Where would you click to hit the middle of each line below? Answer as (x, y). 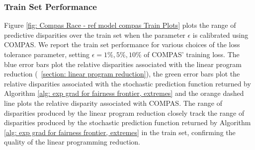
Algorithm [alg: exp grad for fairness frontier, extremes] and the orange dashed (124, 93)
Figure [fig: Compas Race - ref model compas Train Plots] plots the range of (120, 25)
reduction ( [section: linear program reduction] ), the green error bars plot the (122, 74)
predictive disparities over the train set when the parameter (95, 35)
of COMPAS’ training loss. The (192, 54)
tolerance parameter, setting (47, 54)
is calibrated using (220, 35)
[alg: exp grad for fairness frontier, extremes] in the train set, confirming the (120, 132)
